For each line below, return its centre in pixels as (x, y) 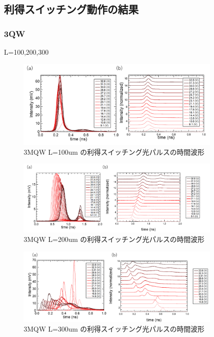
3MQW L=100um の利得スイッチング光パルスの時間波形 (114, 152)
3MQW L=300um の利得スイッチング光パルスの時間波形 (114, 329)
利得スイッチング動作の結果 (71, 9)
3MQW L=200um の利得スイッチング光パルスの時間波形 (114, 239)
